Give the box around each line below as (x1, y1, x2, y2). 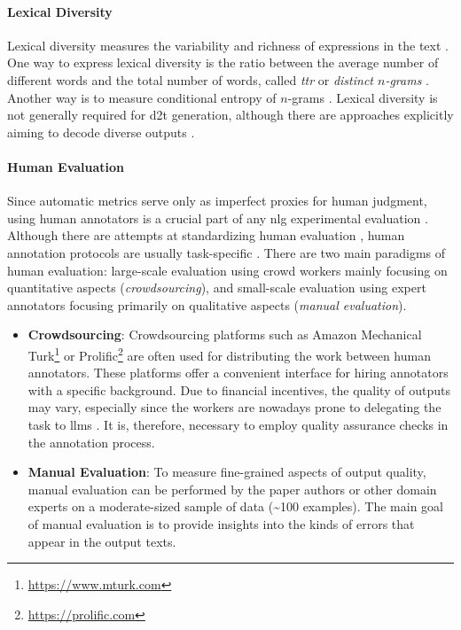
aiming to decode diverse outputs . (7, 122, 195, 141)
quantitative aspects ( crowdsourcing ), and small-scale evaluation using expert (7, 278, 426, 297)
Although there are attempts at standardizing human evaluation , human (7, 226, 405, 245)
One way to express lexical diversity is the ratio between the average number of (7, 53, 439, 72)
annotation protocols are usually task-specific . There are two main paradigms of (7, 243, 446, 261)
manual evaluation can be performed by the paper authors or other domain (27, 479, 437, 498)
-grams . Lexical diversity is (287, 88, 438, 106)
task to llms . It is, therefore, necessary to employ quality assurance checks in (27, 415, 449, 433)
